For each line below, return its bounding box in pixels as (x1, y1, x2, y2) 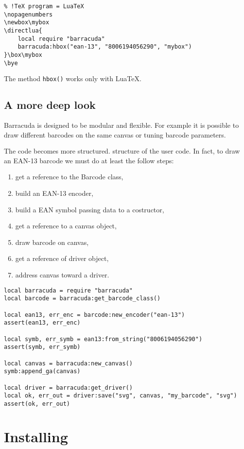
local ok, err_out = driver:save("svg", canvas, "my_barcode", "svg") (4, 392, 237, 399)
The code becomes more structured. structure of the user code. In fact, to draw (4, 146, 240, 156)
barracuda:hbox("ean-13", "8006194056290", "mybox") (17, 43, 192, 51)
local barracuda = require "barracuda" (4, 287, 133, 294)
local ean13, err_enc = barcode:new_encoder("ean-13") (4, 311, 185, 318)
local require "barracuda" (17, 35, 105, 42)
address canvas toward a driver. (15, 270, 109, 280)
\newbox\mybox (4, 19, 50, 26)
